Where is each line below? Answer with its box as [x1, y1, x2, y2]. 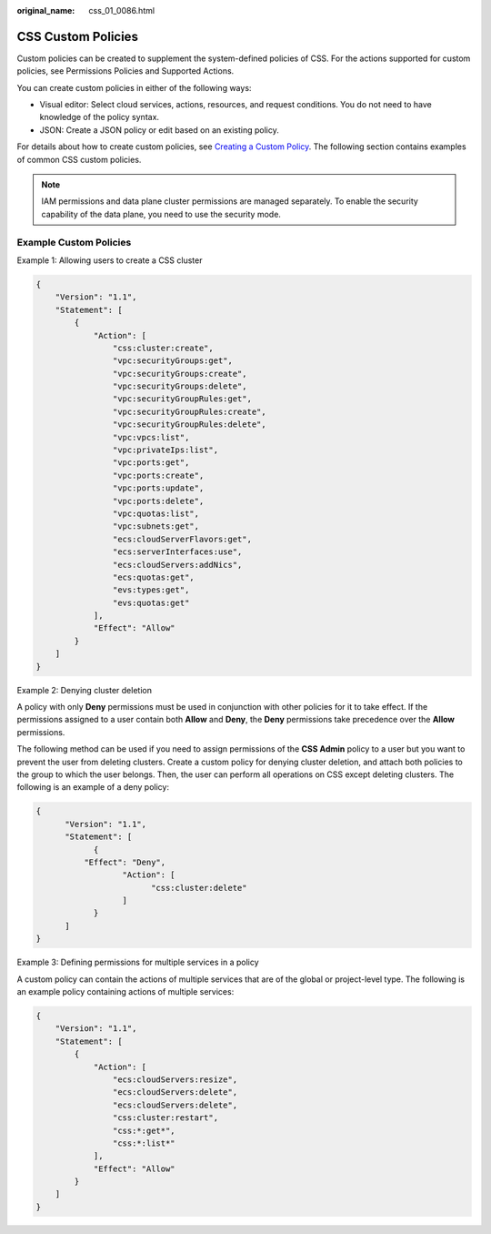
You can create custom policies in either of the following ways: [16, 82, 252, 93]
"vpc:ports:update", [112, 483, 205, 493]
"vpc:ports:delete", [112, 496, 205, 506]
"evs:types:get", [112, 585, 190, 595]
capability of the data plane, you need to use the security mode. [41, 208, 282, 219]
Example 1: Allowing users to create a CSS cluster [16, 255, 203, 266]
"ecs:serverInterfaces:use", [112, 547, 243, 557]
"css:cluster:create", [112, 342, 214, 353]
